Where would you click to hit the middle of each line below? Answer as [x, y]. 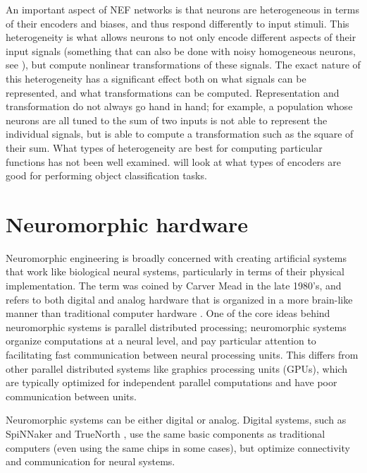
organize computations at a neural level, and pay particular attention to [161, 341]
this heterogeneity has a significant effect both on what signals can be [156, 78]
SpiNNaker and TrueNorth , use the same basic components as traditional [166, 433]
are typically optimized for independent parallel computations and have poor [172, 382]
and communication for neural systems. [91, 461]
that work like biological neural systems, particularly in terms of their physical [175, 271]
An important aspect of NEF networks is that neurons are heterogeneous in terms [182, 9]
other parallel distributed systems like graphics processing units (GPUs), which [176, 368]
